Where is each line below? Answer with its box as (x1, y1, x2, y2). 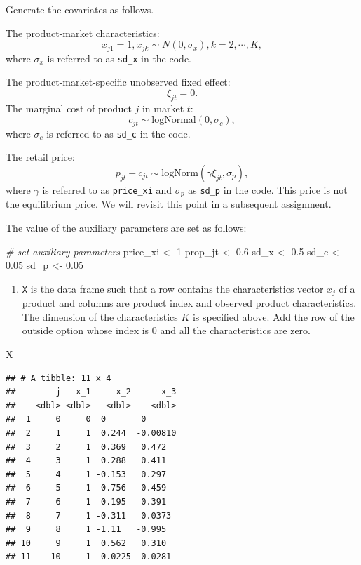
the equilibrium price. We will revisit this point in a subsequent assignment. (6, 197, 332, 211)
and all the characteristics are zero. (160, 323, 311, 338)
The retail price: (6, 149, 75, 164)
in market (142, 100, 184, 115)
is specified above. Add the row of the (192, 309, 355, 324)
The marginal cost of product (6, 100, 132, 115)
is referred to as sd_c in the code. (46, 126, 191, 140)
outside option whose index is (22, 323, 149, 338)
